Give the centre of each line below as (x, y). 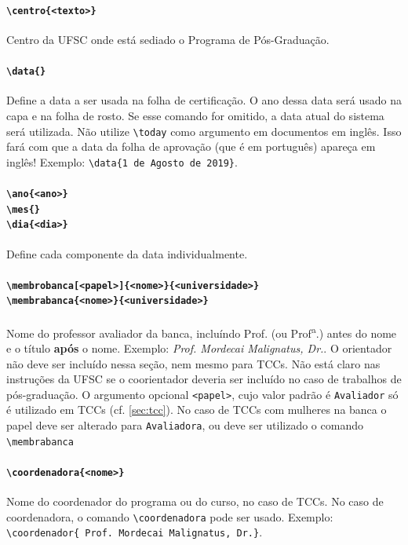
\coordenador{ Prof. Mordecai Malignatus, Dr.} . (135, 532)
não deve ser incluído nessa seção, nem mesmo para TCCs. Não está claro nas (193, 363)
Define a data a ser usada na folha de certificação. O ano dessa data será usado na (204, 100)
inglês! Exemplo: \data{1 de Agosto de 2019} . (122, 161)
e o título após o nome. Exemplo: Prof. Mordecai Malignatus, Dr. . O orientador (199, 347)
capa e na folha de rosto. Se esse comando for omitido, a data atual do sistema (195, 115)
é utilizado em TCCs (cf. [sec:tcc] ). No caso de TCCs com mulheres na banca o (197, 410)
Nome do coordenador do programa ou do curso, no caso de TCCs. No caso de (195, 501)
